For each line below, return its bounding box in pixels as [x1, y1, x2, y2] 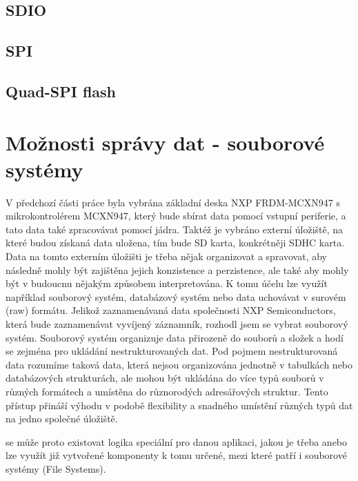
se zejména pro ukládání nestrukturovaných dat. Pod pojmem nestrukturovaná [6, 344, 338, 358]
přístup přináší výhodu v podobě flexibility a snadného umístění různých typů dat [6, 397, 353, 412]
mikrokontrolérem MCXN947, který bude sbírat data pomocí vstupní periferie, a [6, 208, 346, 223]
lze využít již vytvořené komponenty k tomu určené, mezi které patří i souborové [6, 448, 347, 462]
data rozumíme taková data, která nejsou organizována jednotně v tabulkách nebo [6, 357, 353, 371]
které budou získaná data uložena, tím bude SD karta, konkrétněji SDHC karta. [6, 235, 345, 250]
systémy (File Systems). [6, 461, 106, 475]
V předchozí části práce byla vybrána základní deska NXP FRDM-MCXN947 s [6, 195, 340, 209]
